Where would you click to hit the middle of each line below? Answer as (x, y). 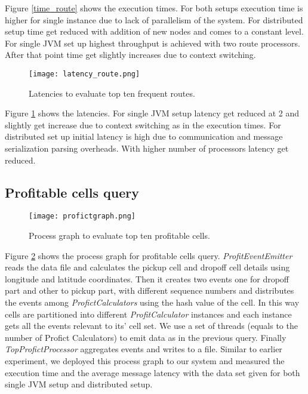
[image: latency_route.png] (84, 74)
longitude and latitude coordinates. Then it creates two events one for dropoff (147, 278)
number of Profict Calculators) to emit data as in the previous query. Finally (146, 337)
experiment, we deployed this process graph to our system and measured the (145, 360)
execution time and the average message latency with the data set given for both (153, 372)
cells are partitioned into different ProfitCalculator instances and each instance (148, 314)
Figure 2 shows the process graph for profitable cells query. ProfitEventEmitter (149, 255)
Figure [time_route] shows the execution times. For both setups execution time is (154, 8)
